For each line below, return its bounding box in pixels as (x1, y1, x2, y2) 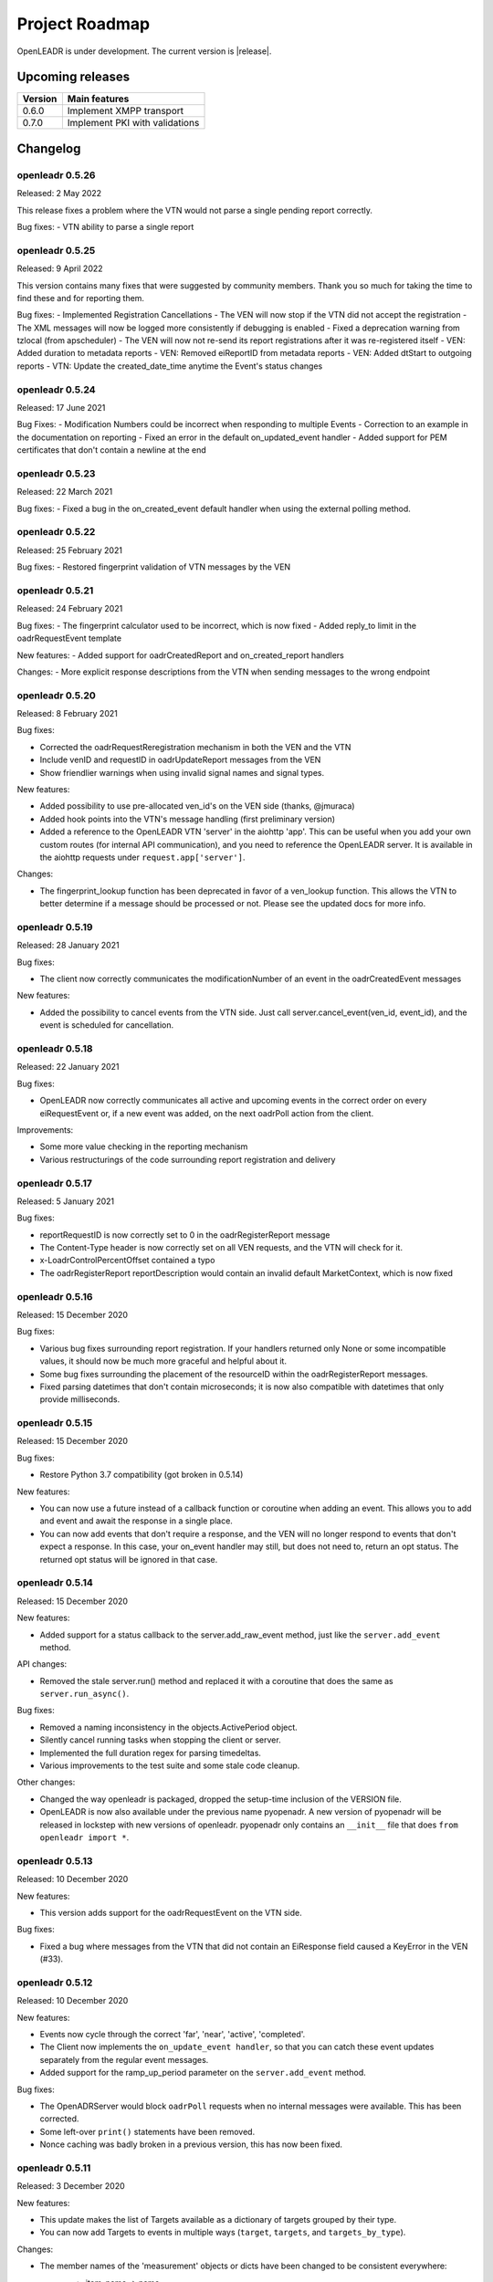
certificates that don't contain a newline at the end (16, 445, 207, 455)
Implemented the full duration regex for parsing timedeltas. (39, 1747, 262, 1758)
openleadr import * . (39, 1831, 130, 1843)
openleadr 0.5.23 (16, 466, 96, 479)
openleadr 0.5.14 (16, 1576, 93, 1589)
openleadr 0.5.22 (16, 526, 96, 539)
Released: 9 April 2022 (16, 263, 104, 274)
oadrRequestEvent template (16, 633, 122, 644)
